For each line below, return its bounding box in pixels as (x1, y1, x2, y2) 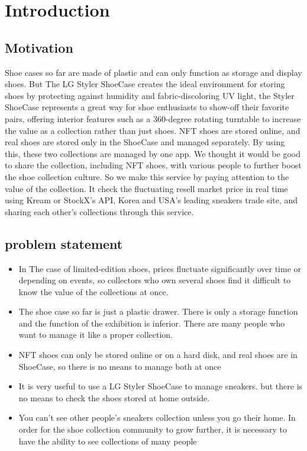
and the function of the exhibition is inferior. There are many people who (18, 316, 285, 329)
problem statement (5, 234, 123, 252)
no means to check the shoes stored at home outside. (18, 391, 210, 404)
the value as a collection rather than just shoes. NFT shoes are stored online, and (5, 124, 300, 136)
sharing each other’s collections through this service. (5, 205, 194, 217)
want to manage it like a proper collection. (18, 328, 173, 341)
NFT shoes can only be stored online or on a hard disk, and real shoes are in (18, 348, 298, 361)
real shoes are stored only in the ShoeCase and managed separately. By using (5, 136, 285, 148)
